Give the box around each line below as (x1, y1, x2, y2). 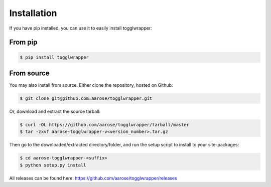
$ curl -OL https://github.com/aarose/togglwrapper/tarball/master (20, 122, 190, 127)
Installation (9, 8, 57, 19)
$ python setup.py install (20, 162, 86, 168)
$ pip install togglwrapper (20, 54, 89, 60)
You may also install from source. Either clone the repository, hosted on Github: (9, 82, 173, 88)
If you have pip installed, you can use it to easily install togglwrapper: (9, 25, 153, 31)
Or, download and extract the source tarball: (9, 108, 100, 115)
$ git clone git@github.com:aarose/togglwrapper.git (20, 96, 153, 101)
